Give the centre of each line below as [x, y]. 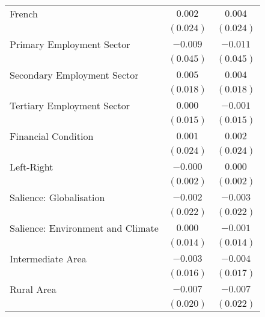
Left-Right [32, 167]
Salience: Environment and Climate [84, 228]
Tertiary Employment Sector [70, 105]
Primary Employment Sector [70, 44]
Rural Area [33, 289]
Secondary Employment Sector [74, 75]
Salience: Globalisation [57, 197]
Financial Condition [52, 136]
